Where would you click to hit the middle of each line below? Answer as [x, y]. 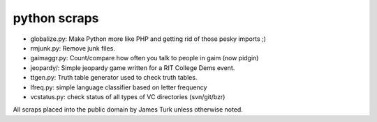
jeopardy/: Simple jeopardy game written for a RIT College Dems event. [133, 68]
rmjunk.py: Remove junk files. [73, 48]
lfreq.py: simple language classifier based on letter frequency [119, 87]
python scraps [56, 18]
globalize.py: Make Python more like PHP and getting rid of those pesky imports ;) [148, 39]
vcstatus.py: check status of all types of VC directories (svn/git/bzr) [128, 96]
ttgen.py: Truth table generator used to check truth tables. [114, 78]
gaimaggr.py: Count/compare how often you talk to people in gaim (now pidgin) [145, 58]
